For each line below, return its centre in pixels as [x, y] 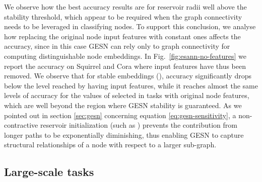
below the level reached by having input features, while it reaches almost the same [131, 85]
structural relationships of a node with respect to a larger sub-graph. [110, 145]
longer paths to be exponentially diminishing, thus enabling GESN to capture [124, 134]
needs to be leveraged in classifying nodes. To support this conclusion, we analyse [130, 26]
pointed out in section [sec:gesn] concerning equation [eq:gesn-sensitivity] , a [120, 115]
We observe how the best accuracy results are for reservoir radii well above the [125, 7]
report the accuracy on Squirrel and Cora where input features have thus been [125, 66]
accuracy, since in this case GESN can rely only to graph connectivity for [117, 46]
